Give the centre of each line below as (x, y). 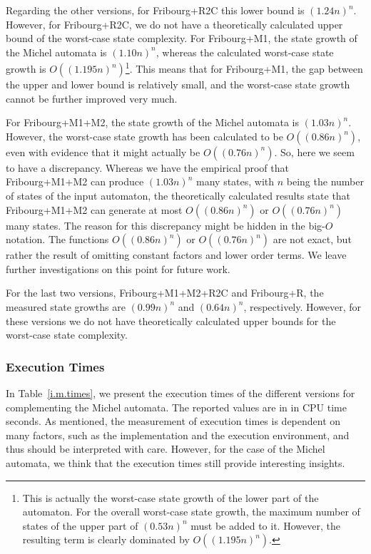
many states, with (235, 181)
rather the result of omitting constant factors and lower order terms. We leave (176, 255)
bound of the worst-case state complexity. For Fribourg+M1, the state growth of (182, 38)
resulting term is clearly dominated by (106, 539)
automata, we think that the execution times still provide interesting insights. (176, 462)
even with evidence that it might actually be (103, 152)
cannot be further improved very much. (92, 98)
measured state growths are (66, 306)
